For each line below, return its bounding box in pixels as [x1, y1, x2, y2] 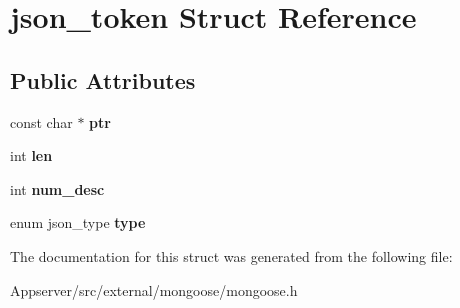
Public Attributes [10, 64, 196, 95]
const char [10, 111, 73, 132]
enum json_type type [10, 212, 146, 233]
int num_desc [10, 178, 105, 199]
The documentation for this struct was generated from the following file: [10, 245, 453, 266]
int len [10, 145, 53, 166]
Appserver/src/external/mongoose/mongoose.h [10, 279, 298, 300]
